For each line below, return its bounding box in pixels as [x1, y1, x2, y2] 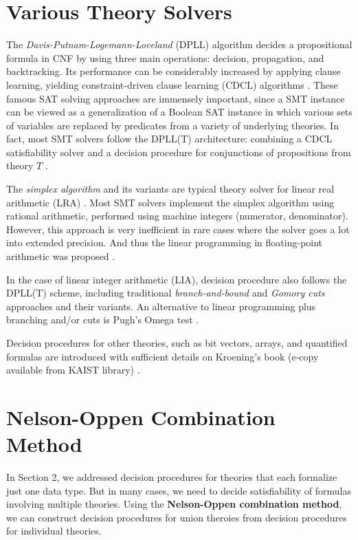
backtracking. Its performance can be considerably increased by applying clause [6, 64, 341, 78]
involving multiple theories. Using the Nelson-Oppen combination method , [6, 497, 342, 511]
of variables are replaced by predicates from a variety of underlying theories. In [6, 118, 339, 132]
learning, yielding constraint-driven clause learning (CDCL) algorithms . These [6, 77, 338, 91]
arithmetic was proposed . [6, 249, 115, 263]
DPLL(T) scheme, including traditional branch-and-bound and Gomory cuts [6, 285, 325, 300]
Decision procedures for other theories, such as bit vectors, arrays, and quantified [6, 336, 348, 349]
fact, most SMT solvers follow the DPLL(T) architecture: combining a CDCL [6, 131, 333, 146]
